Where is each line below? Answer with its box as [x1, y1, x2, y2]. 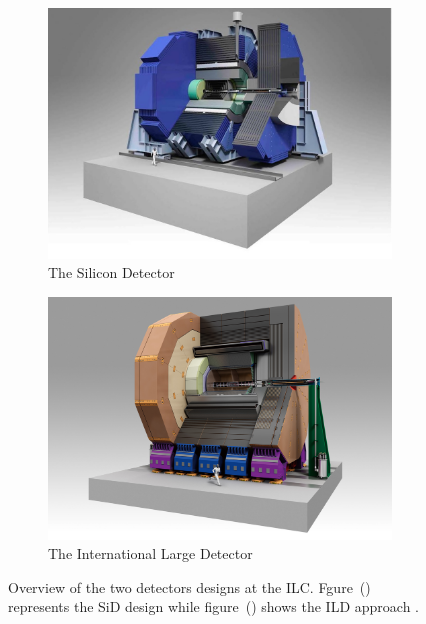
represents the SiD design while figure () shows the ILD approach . [8, 596, 420, 617]
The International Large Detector [48, 543, 253, 564]
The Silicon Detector [48, 262, 175, 283]
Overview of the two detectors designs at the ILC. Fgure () [8, 576, 371, 597]
